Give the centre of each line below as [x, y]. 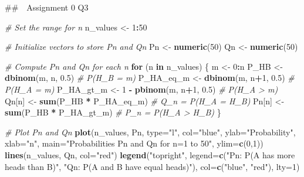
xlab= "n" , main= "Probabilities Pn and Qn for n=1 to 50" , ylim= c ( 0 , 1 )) [134, 143]
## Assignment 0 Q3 [47, 7]
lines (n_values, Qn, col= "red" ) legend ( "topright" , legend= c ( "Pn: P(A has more [150, 154]
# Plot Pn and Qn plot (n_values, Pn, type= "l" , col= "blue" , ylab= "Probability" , [150, 132]
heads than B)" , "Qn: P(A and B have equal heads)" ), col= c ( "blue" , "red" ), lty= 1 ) [152, 166]
